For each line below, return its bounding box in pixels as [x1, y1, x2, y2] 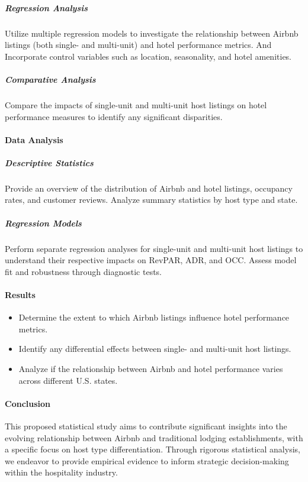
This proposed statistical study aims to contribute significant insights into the [5, 419, 287, 432]
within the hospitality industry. [5, 466, 118, 478]
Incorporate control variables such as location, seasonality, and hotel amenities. [5, 50, 292, 62]
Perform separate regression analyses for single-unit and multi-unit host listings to [5, 242, 303, 254]
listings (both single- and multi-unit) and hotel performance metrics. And [5, 38, 272, 51]
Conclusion [5, 397, 51, 409]
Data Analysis [5, 133, 63, 145]
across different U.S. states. [18, 374, 118, 386]
